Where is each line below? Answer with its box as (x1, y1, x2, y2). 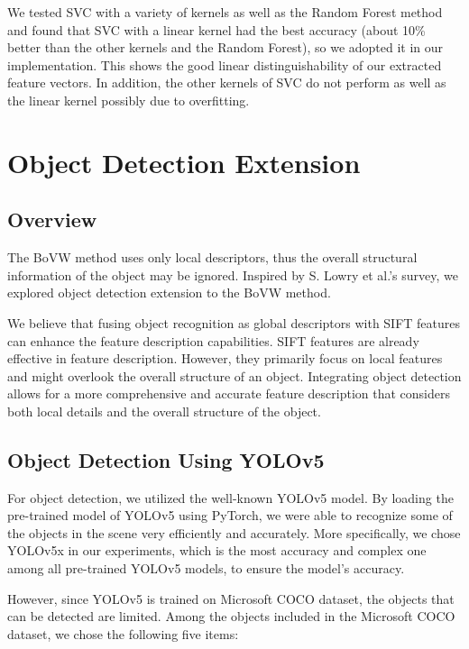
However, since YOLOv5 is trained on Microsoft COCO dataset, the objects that (7, 589, 455, 608)
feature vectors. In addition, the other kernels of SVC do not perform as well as (7, 73, 446, 92)
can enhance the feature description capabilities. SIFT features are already (7, 331, 419, 350)
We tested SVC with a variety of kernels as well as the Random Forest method (7, 3, 443, 21)
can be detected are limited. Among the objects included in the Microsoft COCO (7, 607, 455, 626)
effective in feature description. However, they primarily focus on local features (7, 349, 443, 368)
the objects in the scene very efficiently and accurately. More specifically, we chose (7, 523, 461, 542)
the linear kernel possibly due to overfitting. (7, 90, 250, 109)
